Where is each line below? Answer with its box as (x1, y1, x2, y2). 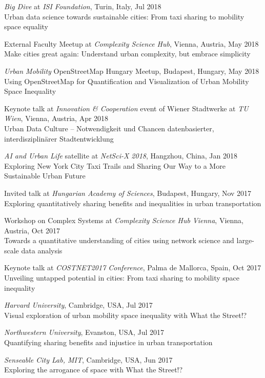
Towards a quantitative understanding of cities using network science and (4, 235, 234, 246)
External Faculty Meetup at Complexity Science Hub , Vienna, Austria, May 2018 (4, 38, 259, 49)
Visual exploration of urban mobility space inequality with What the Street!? (4, 309, 247, 320)
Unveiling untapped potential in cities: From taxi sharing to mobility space (4, 272, 240, 283)
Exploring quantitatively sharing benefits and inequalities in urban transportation (4, 197, 261, 208)
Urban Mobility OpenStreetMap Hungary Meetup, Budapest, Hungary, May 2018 (4, 65, 259, 76)
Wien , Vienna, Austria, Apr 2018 (4, 113, 109, 124)
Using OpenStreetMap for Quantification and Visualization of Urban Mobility (4, 75, 249, 86)
